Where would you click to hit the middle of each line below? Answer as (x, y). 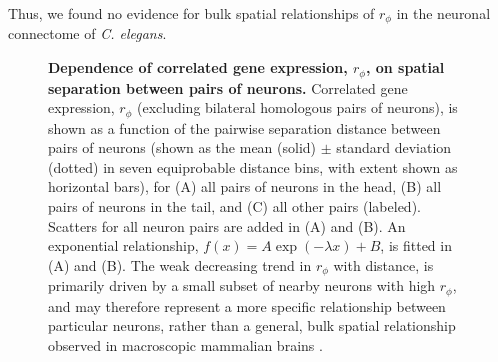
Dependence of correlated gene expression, (198, 67)
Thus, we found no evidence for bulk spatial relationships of (191, 13)
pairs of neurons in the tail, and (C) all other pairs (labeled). (234, 205)
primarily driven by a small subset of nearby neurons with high (242, 285)
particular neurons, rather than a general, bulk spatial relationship (252, 325)
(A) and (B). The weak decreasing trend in (180, 264)
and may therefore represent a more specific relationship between (247, 305)
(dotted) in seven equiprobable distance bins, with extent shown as (253, 166)
